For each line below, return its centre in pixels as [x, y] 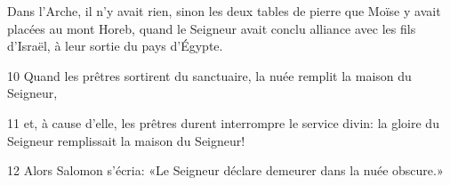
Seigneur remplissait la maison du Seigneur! [126, 140]
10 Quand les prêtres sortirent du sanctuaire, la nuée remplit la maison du [209, 75]
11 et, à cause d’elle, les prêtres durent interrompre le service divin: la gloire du [223, 122]
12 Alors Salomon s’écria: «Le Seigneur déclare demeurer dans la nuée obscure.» [225, 170]
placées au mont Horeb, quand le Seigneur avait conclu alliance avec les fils [212, 28]
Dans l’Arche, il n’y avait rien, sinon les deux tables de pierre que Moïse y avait [224, 11]
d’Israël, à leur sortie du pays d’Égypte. [115, 46]
